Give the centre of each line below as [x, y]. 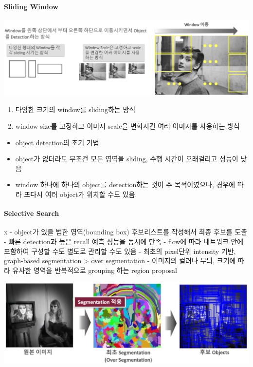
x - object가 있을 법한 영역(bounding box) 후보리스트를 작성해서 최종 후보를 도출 [126, 232]
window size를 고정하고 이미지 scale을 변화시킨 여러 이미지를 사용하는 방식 [127, 126]
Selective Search [32, 213]
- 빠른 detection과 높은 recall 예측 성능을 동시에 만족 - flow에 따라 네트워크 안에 [124, 241]
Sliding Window [31, 6]
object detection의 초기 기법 [57, 142]
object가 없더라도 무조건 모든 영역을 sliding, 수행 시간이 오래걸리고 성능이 [127, 159]
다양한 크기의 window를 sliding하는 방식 [75, 109]
